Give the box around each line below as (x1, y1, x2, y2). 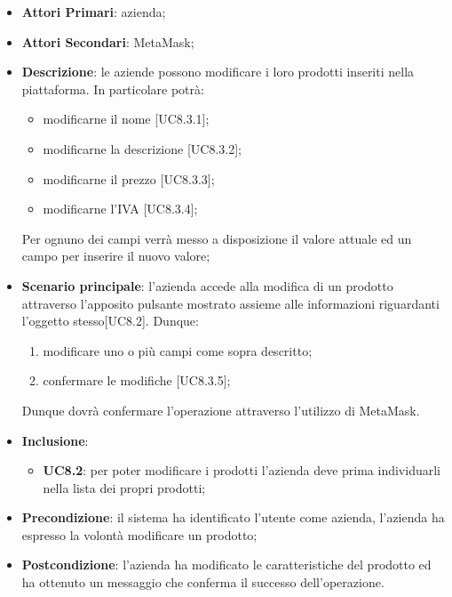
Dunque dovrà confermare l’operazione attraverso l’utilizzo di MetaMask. (21, 400, 420, 419)
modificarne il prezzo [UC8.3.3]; (43, 169, 215, 188)
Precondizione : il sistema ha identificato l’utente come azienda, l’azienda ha (21, 508, 445, 527)
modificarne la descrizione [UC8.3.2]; (43, 139, 242, 157)
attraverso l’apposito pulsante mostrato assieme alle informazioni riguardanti (21, 294, 440, 312)
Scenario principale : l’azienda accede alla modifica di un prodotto (21, 276, 393, 294)
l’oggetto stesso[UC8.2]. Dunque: (21, 311, 199, 330)
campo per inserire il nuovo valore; (21, 246, 210, 265)
